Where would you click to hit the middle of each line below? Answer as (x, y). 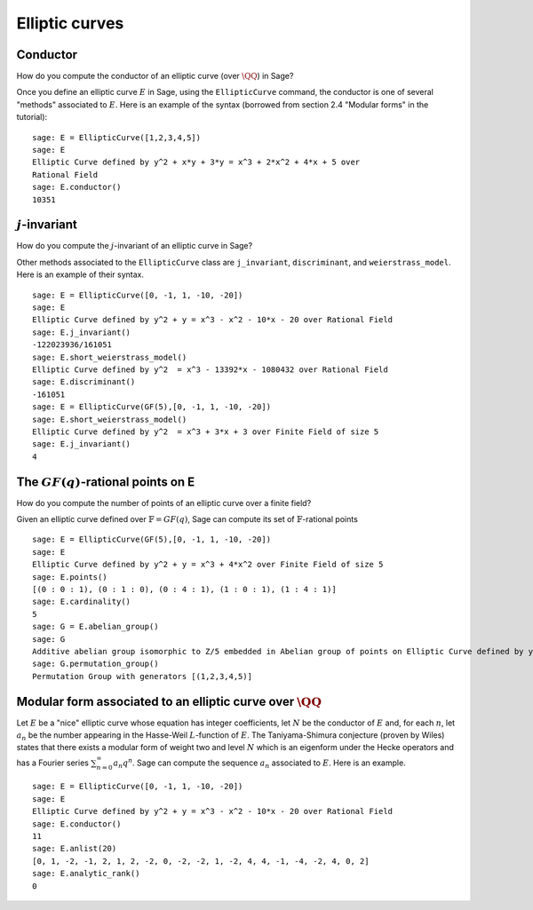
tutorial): (32, 117)
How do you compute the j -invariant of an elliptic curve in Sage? (135, 246)
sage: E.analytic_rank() (86, 874)
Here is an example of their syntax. (80, 274)
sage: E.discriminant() (84, 382)
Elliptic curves (70, 23)
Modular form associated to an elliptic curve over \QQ (169, 701)
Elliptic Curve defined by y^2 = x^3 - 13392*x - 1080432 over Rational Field (210, 370)
